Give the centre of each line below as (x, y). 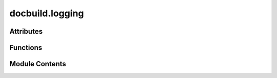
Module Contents (38, 64)
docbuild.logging (47, 13)
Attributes (26, 31)
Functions (26, 48)
